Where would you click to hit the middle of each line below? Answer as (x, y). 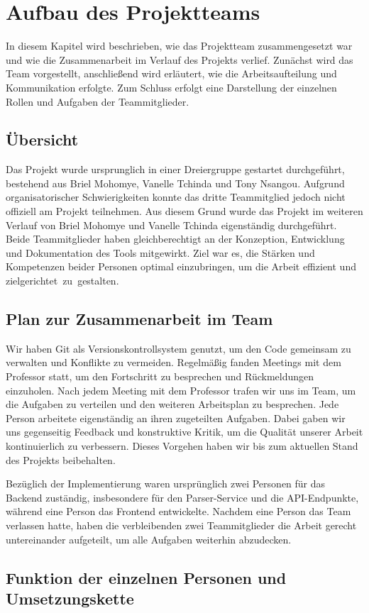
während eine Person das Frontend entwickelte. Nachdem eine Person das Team (178, 511)
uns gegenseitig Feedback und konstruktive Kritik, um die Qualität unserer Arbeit (184, 432)
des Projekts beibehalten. (61, 459)
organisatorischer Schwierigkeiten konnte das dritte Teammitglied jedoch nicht (176, 197)
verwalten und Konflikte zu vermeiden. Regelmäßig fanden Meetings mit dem (174, 362)
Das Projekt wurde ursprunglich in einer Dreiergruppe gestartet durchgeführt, (175, 169)
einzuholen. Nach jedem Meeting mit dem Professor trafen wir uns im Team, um (181, 390)
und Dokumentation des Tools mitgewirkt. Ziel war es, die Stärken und (160, 252)
